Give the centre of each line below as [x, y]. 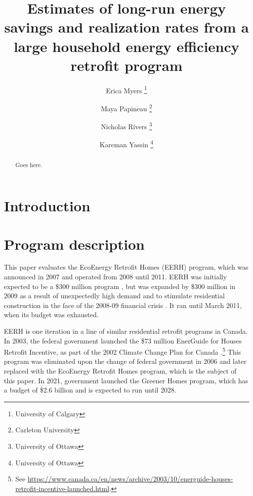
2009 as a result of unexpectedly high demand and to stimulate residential [114, 296]
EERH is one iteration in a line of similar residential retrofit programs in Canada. [126, 331]
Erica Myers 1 [126, 89]
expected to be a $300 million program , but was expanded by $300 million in [120, 286]
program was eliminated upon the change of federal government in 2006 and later [125, 361]
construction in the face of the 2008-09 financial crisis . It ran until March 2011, [123, 305]
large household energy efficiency [126, 46]
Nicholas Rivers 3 [126, 126]
